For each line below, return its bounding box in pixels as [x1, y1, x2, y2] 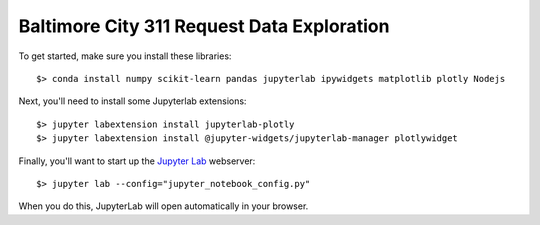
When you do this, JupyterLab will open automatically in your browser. [18, 200, 309, 212]
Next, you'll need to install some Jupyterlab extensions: [18, 95, 247, 107]
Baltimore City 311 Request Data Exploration [18, 15, 390, 37]
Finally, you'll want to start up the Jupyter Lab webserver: [18, 155, 256, 167]
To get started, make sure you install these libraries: [18, 50, 232, 62]
